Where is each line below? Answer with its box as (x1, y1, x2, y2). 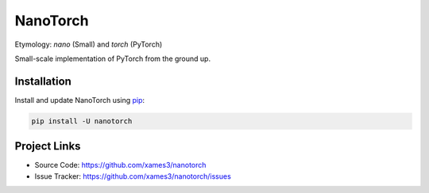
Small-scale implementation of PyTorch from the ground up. (14, 54, 211, 63)
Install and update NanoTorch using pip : (14, 95, 145, 104)
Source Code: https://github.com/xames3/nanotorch (34, 161, 207, 170)
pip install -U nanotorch (31, 116, 133, 126)
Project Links (14, 139, 81, 153)
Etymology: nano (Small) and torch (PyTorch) (14, 40, 163, 49)
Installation (14, 74, 71, 88)
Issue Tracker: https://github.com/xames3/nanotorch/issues (34, 171, 232, 181)
